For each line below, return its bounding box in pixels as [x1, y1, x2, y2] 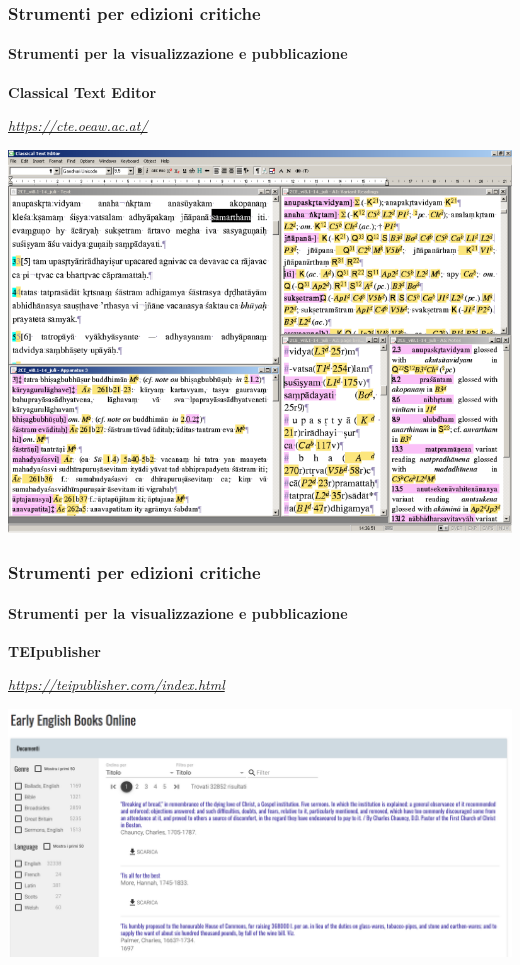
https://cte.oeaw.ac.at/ [8, 115, 148, 136]
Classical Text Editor [8, 81, 157, 102]
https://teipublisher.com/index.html [8, 674, 225, 695]
